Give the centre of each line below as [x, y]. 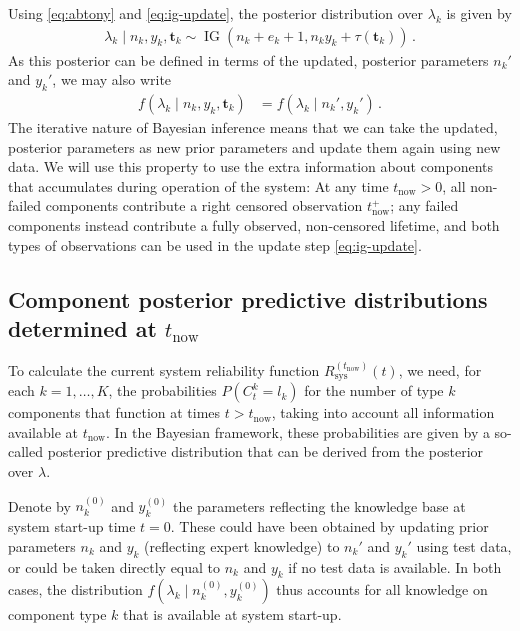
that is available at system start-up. [232, 614]
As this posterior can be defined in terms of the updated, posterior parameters [248, 59]
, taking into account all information [383, 412]
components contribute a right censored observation [204, 205]
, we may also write [112, 79]
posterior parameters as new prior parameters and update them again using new [254, 146]
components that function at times [114, 412]
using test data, [464, 545]
